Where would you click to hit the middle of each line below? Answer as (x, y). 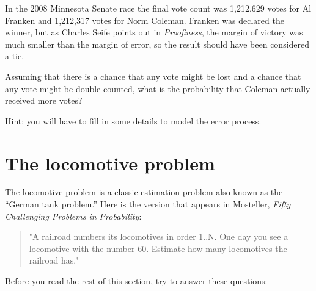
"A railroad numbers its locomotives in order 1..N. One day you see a (159, 236)
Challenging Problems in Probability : (73, 216)
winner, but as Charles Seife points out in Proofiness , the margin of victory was (154, 32)
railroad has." (54, 260)
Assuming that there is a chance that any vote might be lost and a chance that (153, 76)
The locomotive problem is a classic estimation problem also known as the (144, 192)
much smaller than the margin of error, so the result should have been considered (157, 44)
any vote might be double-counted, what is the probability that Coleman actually (158, 88)
